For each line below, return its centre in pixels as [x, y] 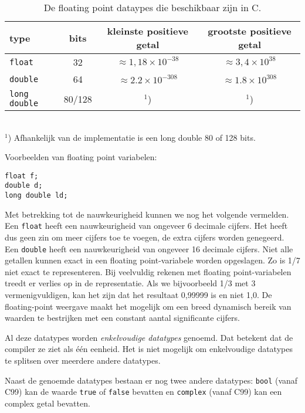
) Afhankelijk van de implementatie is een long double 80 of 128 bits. [132, 137]
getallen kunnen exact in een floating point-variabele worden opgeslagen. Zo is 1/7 [152, 260]
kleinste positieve [148, 31]
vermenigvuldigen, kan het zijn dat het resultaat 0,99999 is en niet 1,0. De [138, 295]
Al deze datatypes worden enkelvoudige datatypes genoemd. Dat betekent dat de [149, 337]
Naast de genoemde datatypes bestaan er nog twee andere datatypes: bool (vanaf [151, 380]
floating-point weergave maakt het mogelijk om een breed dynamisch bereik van [148, 306]
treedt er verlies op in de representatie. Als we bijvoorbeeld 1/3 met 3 [130, 283]
